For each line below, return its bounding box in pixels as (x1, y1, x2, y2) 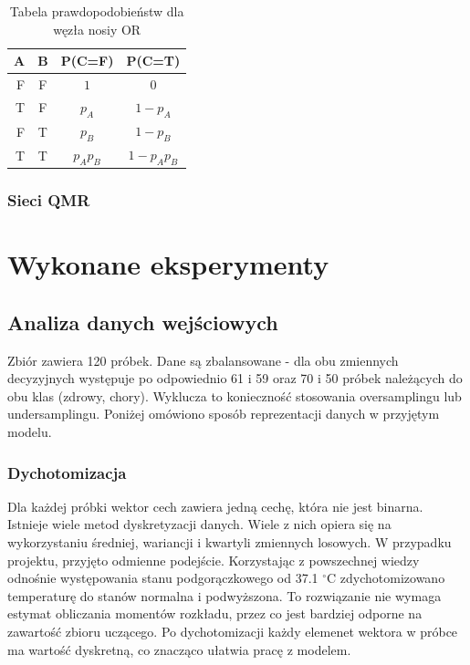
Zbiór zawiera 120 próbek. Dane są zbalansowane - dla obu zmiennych (7, 350, 399, 369)
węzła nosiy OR (53, 19, 141, 38)
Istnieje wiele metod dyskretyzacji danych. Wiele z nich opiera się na (7, 514, 392, 534)
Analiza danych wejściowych (7, 307, 278, 336)
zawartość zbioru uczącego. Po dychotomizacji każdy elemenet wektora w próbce (7, 622, 458, 641)
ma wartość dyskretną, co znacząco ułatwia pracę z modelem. (7, 639, 351, 659)
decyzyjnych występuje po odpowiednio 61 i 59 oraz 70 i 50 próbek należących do (7, 369, 463, 388)
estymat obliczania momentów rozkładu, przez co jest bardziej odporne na (7, 604, 423, 623)
